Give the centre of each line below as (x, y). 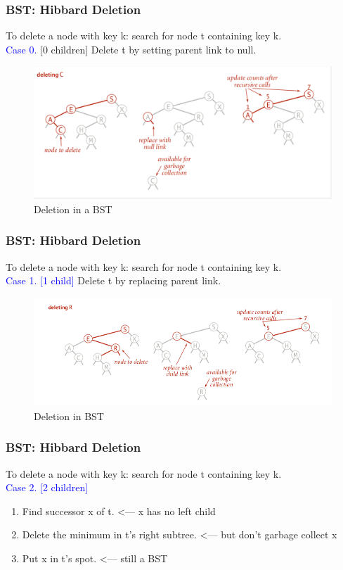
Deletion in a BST (73, 209)
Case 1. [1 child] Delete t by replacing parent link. (114, 280)
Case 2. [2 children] (47, 487)
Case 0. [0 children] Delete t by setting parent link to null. (131, 49)
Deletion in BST (69, 416)
